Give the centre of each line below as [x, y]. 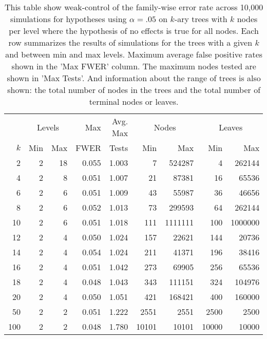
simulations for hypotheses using [68, 19]
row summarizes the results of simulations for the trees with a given [130, 42]
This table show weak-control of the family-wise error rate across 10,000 [134, 7]
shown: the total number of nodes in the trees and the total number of [134, 90]
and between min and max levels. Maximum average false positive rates [134, 54]
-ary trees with [201, 19]
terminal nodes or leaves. [134, 101]
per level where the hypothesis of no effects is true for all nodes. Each [134, 31]
